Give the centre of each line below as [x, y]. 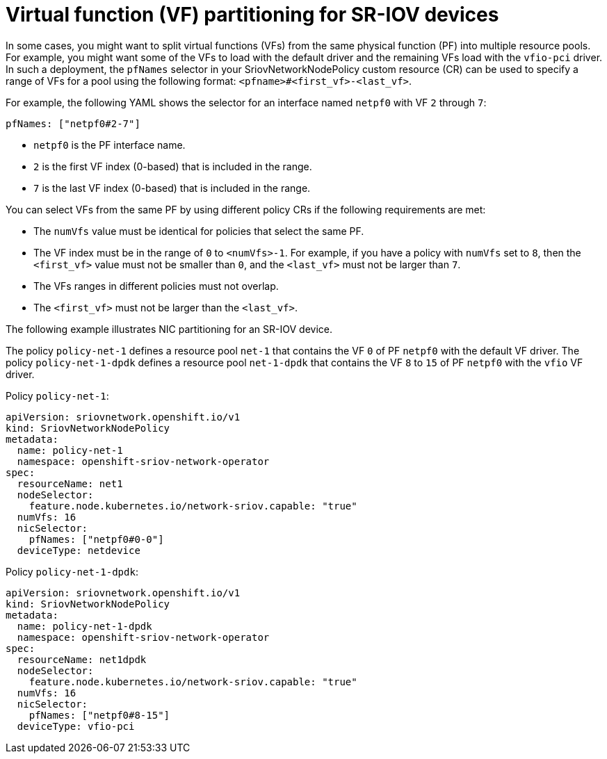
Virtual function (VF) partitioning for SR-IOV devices [252, 15]
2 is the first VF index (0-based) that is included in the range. [173, 166]
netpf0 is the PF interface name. [110, 145]
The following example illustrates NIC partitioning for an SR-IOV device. [169, 329]
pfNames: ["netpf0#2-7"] [73, 123]
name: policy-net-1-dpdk [84, 626]
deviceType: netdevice [79, 550]
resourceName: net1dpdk [82, 659]
